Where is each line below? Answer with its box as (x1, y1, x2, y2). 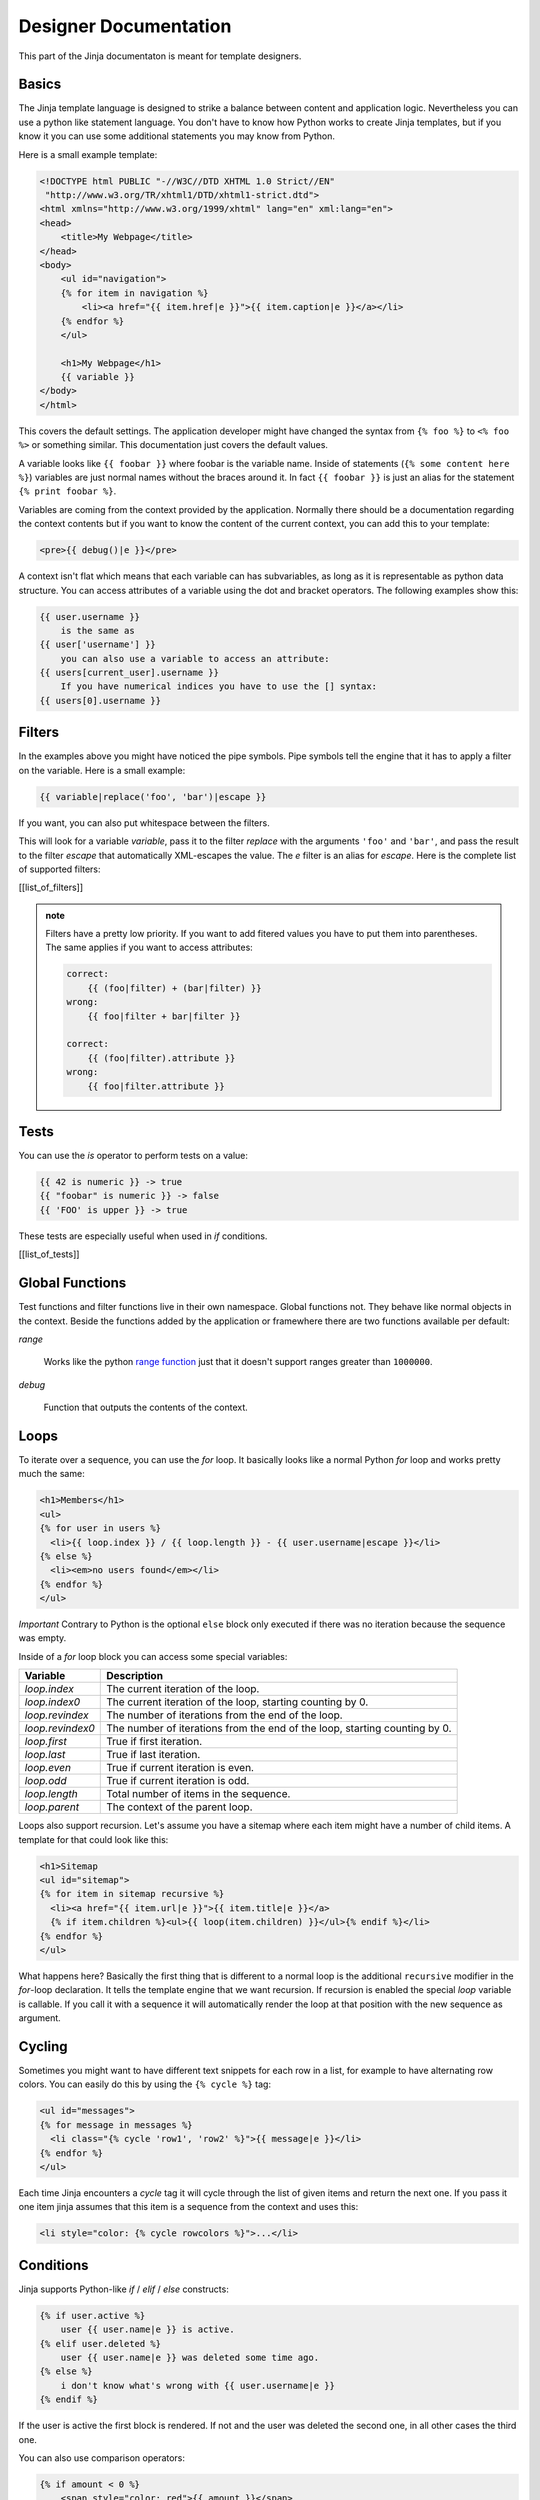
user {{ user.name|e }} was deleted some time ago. (60, 2351, 320, 2363)
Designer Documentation (18, 15, 232, 37)
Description (106, 1669, 164, 1683)
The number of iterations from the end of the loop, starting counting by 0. (106, 1721, 452, 1735)
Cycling (18, 2038, 69, 2055)
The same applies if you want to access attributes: (45, 941, 254, 954)
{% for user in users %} (39, 1523, 162, 1534)
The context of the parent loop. (106, 1800, 254, 1814)
